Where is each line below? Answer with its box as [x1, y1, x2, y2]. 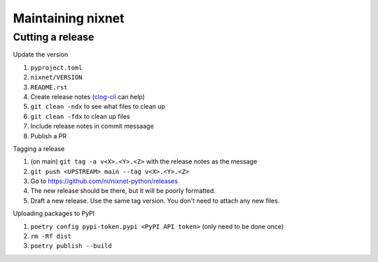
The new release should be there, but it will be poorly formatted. [30, 187, 216, 195]
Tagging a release [13, 144, 65, 153]
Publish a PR [30, 131, 66, 140]
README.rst [30, 83, 68, 91]
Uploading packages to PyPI [13, 210, 95, 218]
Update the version [13, 50, 69, 59]
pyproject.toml [30, 64, 83, 71]
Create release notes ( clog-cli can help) [30, 92, 145, 101]
